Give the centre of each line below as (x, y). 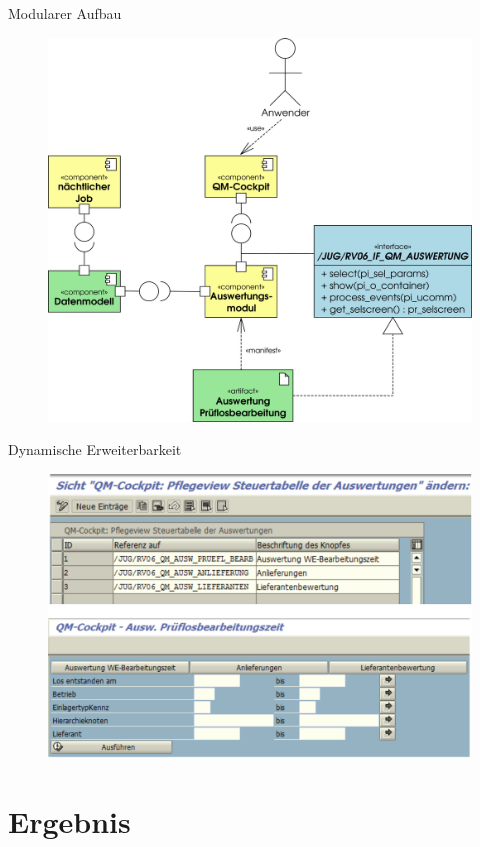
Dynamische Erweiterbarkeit (95, 449)
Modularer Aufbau (65, 13)
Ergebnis (69, 820)
